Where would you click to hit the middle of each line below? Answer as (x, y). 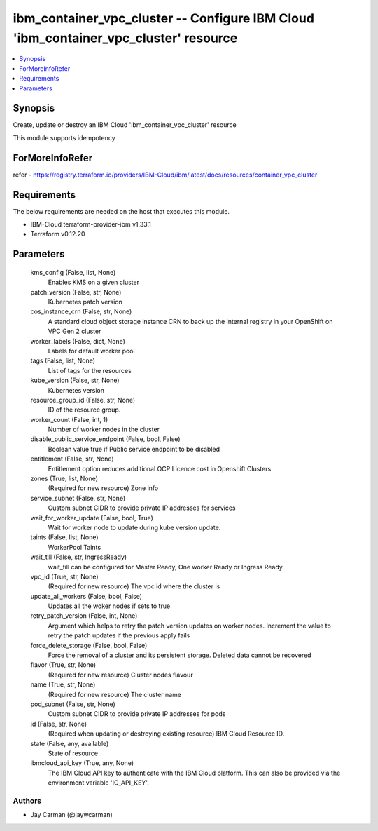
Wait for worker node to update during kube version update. (134, 527)
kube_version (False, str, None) (75, 380)
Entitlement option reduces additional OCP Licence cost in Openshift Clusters (160, 468)
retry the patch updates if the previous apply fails (119, 635)
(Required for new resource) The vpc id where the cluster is (134, 586)
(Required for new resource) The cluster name (115, 694)
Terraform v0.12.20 (58, 234)
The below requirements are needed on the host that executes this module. (121, 211)
